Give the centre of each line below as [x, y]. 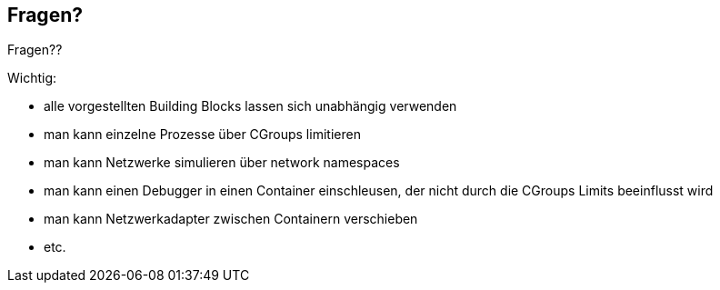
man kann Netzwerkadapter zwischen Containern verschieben [231, 219]
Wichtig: [32, 78]
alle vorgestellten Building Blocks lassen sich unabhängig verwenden [250, 106]
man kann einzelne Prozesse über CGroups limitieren [202, 135]
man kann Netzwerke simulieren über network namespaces [222, 163]
